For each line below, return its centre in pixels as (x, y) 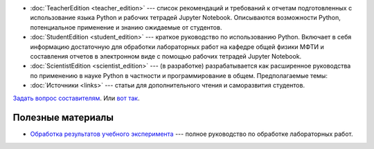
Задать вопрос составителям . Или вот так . (76, 98)
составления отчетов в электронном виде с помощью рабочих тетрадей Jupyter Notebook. (166, 56)
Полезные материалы (63, 118)
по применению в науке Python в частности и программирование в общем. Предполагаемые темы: (179, 75)
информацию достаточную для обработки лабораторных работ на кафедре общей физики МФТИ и (177, 47)
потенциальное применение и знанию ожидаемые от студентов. (126, 27)
